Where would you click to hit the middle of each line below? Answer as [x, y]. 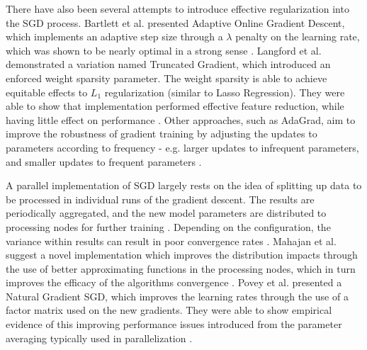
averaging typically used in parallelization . [99, 338]
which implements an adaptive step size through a [114, 36]
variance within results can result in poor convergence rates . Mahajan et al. [171, 241]
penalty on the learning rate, [298, 36]
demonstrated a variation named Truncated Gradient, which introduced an [168, 64]
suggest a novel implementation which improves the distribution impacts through [182, 255]
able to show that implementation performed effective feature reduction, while [175, 106]
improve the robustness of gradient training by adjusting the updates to [162, 134]
